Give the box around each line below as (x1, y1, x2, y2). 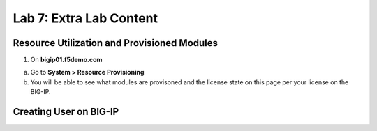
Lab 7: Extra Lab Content (13, 10, 158, 26)
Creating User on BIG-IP (13, 106, 119, 118)
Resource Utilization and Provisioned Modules (13, 37, 219, 49)
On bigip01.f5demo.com (30, 56, 103, 64)
